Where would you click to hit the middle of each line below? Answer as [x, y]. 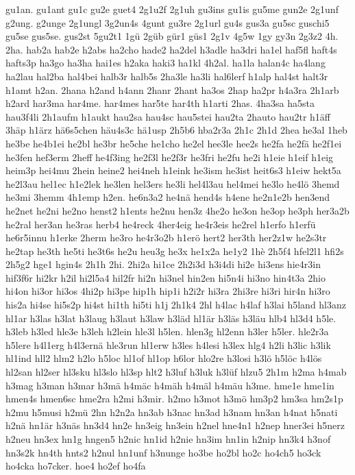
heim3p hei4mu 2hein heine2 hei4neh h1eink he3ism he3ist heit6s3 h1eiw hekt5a [173, 170]
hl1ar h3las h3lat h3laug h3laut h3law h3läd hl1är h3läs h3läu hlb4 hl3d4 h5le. [171, 318]
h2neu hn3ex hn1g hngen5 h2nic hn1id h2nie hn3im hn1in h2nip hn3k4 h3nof [168, 439]
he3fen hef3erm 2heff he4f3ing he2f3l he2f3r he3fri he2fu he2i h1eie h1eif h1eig [170, 157]
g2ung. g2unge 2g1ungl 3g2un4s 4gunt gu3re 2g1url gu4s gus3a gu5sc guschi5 [168, 22]
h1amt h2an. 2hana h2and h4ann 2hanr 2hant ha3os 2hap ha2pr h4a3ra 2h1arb [172, 89]
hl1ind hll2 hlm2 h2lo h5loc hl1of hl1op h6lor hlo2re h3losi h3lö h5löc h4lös [164, 358]
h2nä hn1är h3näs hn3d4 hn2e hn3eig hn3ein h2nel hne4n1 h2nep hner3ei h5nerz [175, 425]
